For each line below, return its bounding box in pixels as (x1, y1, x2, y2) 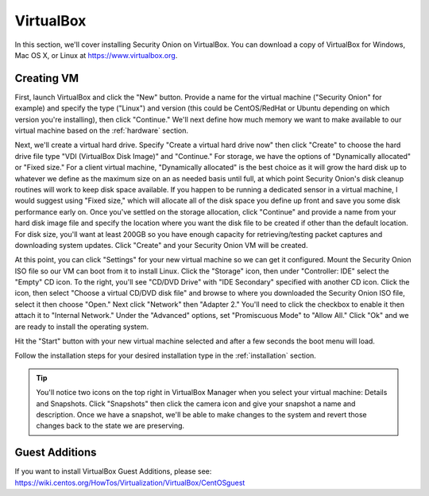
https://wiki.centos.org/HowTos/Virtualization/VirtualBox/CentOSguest (14, 478, 245, 487)
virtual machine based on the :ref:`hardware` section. (14, 126, 189, 135)
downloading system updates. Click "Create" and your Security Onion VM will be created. (14, 240, 308, 250)
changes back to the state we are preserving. (36, 421, 185, 431)
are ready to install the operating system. (14, 322, 149, 331)
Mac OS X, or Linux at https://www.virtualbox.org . (14, 50, 178, 60)
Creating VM (14, 72, 79, 85)
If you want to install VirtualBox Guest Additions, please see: (14, 467, 212, 476)
